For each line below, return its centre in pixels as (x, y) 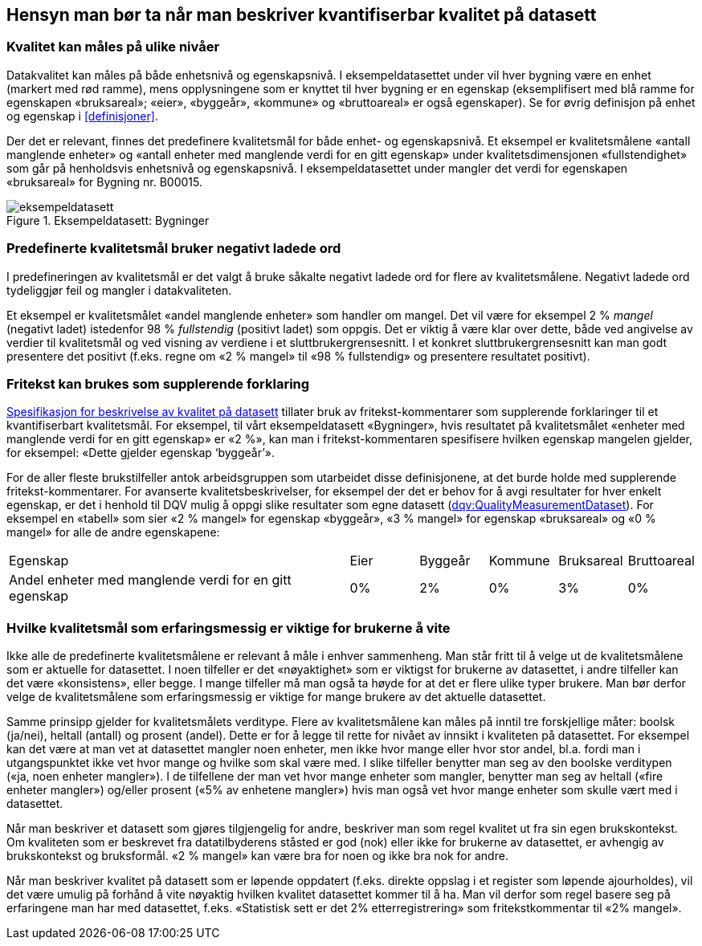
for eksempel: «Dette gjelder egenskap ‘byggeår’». (141, 453)
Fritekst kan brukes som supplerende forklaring (158, 383)
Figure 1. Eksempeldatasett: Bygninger (108, 220)
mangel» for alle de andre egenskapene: (113, 532)
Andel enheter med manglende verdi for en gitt (150, 580)
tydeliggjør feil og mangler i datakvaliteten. (119, 290)
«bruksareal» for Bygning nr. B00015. (105, 181)
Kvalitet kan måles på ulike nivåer (113, 47)
